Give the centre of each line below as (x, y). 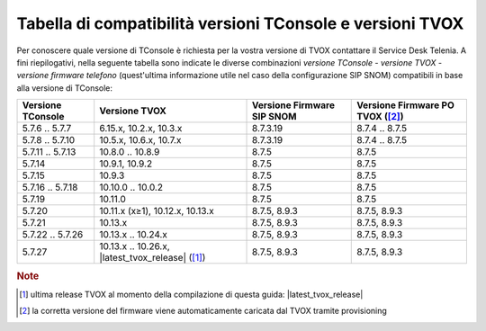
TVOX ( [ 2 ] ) (380, 117)
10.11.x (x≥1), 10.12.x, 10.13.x (157, 211)
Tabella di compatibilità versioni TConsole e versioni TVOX (240, 23)
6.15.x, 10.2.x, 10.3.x (141, 129)
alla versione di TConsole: (64, 88)
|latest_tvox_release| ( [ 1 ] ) (153, 258)
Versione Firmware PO (405, 105)
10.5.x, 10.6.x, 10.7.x (140, 140)
